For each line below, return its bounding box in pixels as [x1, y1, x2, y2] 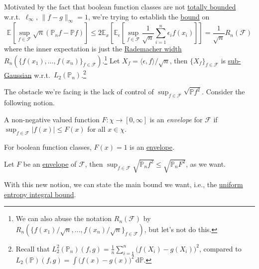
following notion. [4, 97, 55, 107]
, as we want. [186, 158, 226, 169]
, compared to [199, 243, 242, 254]
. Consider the [202, 86, 245, 97]
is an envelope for [149, 114, 203, 124]
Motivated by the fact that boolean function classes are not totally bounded [4, 1, 236, 11]
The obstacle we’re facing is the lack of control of [4, 86, 154, 97]
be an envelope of [23, 158, 77, 169]
